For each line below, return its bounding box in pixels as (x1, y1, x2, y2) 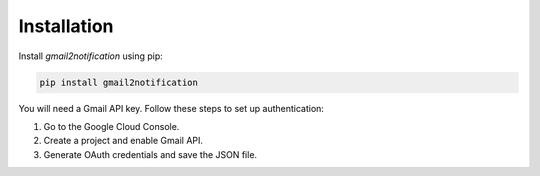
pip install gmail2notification (39, 76, 199, 88)
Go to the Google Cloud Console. (43, 120, 180, 132)
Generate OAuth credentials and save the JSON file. (43, 148, 258, 160)
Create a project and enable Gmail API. (43, 135, 204, 147)
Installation (18, 15, 114, 37)
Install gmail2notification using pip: (18, 50, 164, 62)
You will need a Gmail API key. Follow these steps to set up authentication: (18, 102, 325, 114)
